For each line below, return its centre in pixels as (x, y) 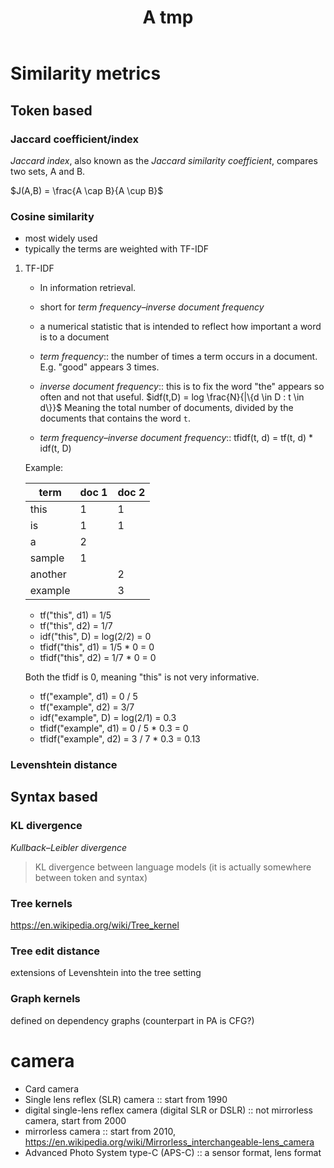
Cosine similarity (52, 216)
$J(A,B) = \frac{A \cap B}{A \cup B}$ (87, 190)
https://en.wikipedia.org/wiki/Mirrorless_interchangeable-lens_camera (169, 1142)
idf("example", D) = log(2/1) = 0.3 (108, 718)
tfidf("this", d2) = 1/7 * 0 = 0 (98, 658)
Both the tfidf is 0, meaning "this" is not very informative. (142, 677)
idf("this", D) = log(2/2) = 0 (95, 637)
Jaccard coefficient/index (74, 139)
